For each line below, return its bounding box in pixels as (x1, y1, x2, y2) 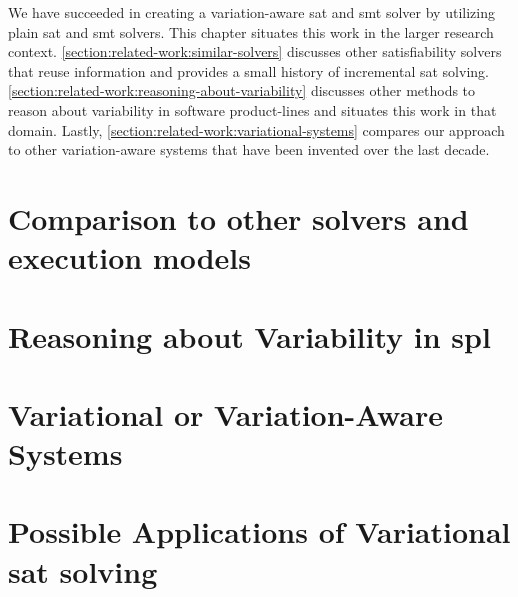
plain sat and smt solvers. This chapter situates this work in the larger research (8, 21, 494, 42)
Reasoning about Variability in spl (8, 315, 491, 356)
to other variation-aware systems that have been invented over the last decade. (8, 139, 490, 160)
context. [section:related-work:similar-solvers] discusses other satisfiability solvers (8, 41, 502, 62)
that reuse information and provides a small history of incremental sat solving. (8, 60, 489, 81)
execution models (8, 237, 251, 278)
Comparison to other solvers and (8, 197, 469, 238)
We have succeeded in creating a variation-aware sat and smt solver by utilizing (8, 2, 495, 22)
